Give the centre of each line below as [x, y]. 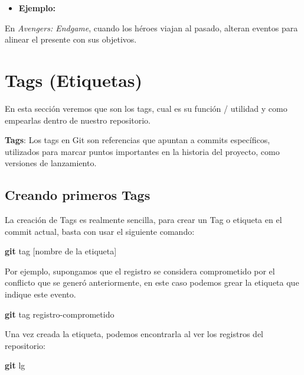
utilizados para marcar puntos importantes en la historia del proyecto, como [142, 151]
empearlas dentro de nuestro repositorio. [78, 120]
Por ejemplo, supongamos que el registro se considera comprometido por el [140, 271]
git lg [15, 365]
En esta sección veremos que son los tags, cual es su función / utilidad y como [146, 108]
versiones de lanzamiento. [51, 163]
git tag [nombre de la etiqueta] [61, 251]
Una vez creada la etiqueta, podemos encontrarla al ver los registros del [134, 334]
